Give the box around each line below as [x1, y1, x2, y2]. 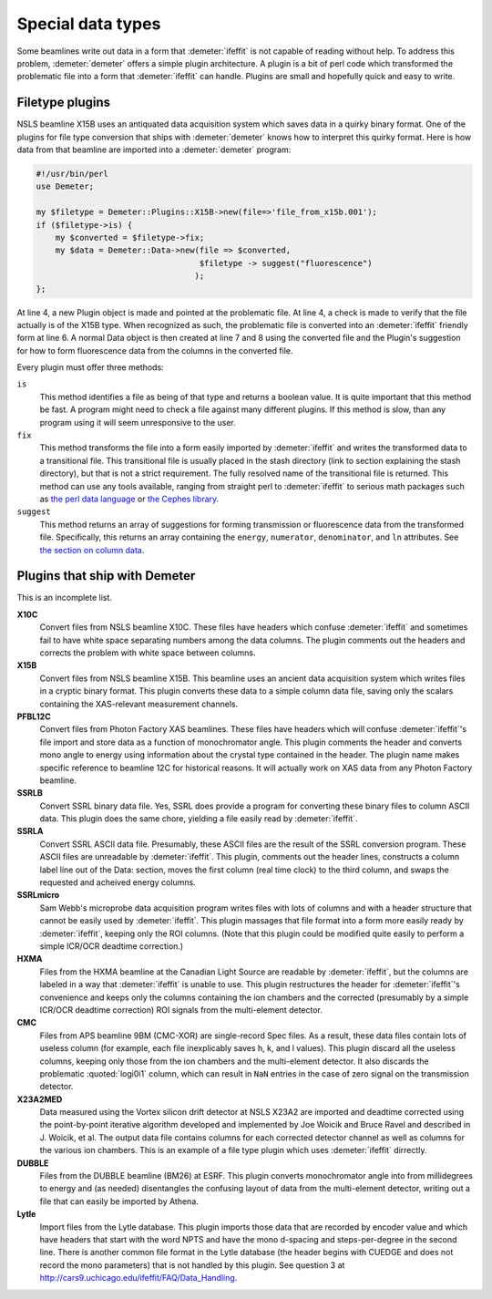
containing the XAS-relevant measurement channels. [39, 698, 239, 709]
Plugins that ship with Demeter [16, 568, 196, 583]
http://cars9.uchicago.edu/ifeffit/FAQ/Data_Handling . [39, 1273, 238, 1284]
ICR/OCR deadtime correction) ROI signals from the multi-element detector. [39, 1004, 323, 1015]
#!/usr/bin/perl [36, 169, 109, 179]
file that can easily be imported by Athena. [39, 1195, 200, 1207]
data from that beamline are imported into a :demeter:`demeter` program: [16, 144, 292, 155]
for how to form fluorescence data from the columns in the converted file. [16, 345, 293, 356]
